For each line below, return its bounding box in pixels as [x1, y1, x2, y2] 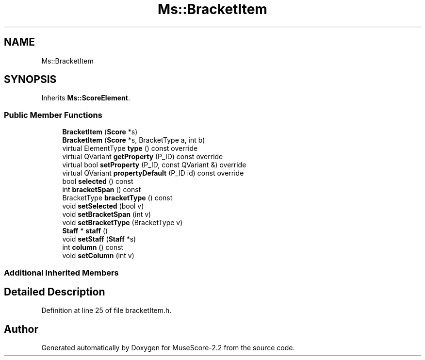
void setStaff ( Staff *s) [62, 235, 136, 244]
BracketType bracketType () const [62, 194, 173, 202]
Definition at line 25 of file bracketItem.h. [41, 306, 172, 315]
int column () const [62, 243, 124, 252]
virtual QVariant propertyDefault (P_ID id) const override [62, 169, 244, 178]
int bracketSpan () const [62, 185, 141, 194]
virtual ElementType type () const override [62, 144, 198, 153]
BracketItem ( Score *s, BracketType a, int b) [62, 136, 205, 145]
